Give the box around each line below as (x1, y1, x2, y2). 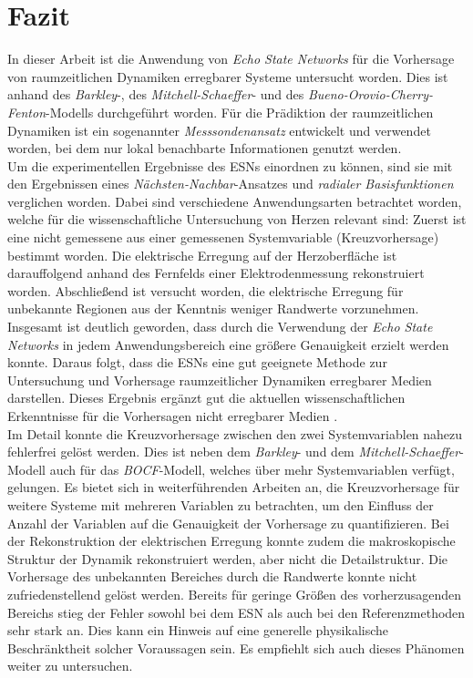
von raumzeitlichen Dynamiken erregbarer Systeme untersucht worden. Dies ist (7, 67, 448, 86)
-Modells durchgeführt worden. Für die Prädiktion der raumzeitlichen (46, 102, 434, 121)
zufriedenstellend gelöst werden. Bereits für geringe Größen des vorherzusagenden (7, 584, 461, 603)
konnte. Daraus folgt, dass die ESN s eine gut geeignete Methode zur (7, 353, 387, 372)
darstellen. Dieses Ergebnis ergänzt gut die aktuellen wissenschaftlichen (7, 388, 406, 407)
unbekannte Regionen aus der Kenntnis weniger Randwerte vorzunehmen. (7, 299, 419, 318)
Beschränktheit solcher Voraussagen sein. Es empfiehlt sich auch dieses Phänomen (7, 638, 465, 657)
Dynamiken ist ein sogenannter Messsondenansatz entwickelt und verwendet (7, 120, 431, 139)
